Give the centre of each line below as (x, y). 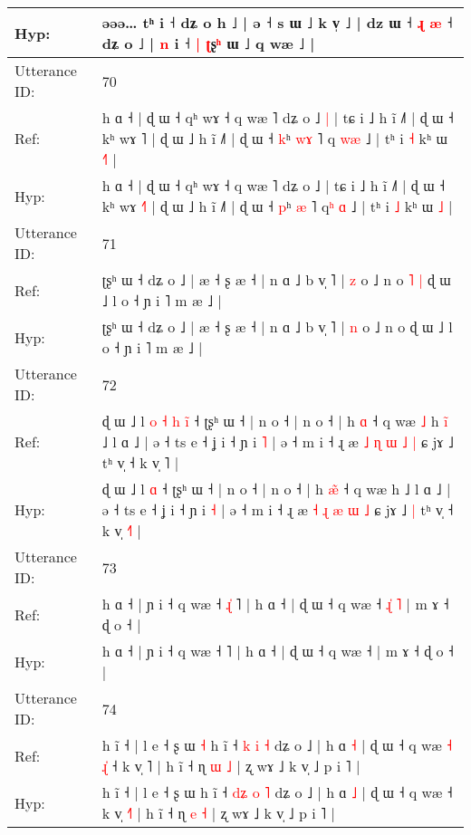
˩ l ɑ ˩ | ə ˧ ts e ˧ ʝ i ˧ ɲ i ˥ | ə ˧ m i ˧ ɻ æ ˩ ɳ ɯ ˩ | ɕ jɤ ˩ (278, 441)
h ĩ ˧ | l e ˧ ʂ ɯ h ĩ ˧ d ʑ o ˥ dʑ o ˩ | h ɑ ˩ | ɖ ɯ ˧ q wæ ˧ (277, 792)
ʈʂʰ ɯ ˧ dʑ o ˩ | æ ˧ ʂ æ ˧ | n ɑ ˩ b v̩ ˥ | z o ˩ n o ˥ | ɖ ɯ (276, 279)
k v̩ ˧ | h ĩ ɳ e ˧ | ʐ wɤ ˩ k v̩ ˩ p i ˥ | (218, 813)
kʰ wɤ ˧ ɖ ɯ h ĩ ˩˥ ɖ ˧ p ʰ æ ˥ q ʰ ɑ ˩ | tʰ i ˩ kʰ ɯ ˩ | (277, 206)
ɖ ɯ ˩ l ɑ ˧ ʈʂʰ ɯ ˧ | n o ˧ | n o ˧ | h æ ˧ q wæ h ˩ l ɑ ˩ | (276, 489)
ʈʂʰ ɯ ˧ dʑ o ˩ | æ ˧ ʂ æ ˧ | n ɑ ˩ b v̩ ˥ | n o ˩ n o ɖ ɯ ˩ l (277, 326)
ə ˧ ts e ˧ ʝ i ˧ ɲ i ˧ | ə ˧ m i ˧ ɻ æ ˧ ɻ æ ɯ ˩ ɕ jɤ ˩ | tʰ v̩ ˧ (278, 509)
